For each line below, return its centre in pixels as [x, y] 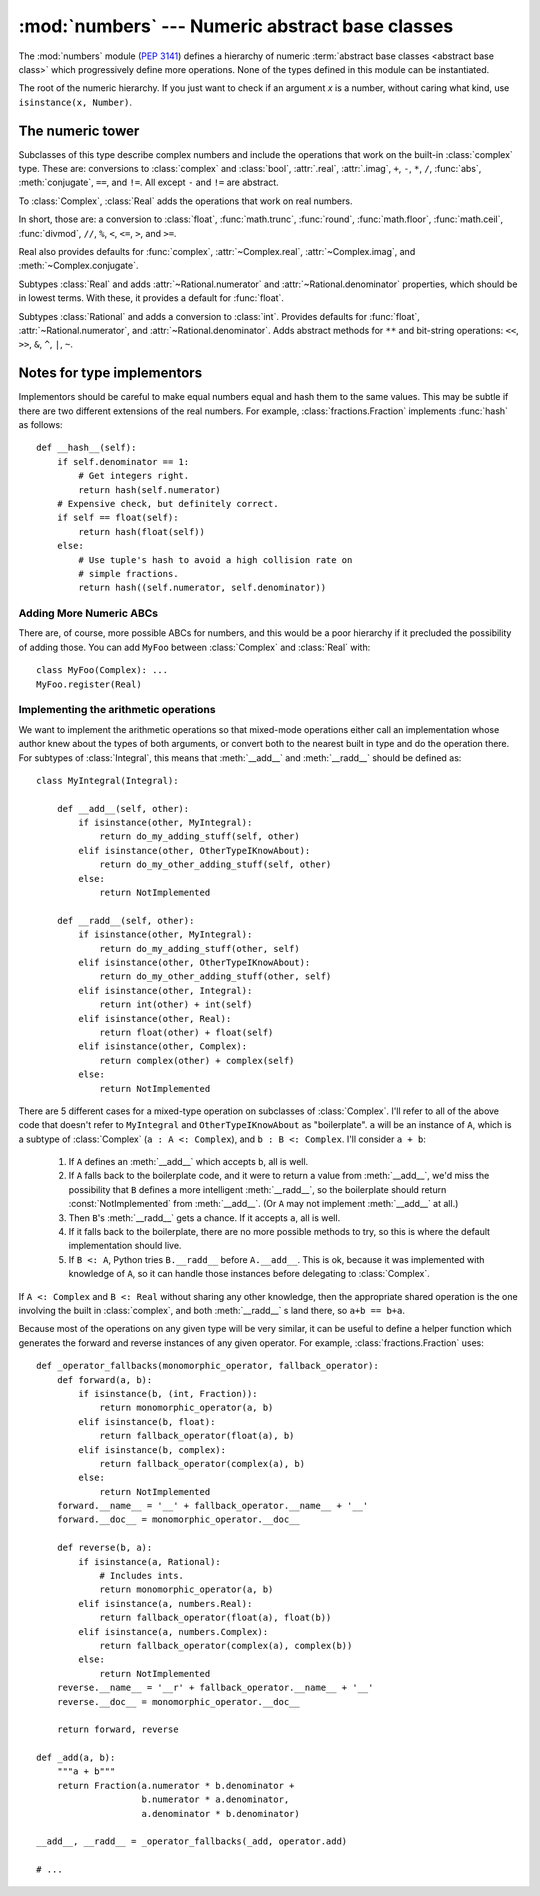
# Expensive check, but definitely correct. [167, 503]
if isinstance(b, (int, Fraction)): [168, 1393]
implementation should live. [125, 1246]
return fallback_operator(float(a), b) [197, 1436]
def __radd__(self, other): [125, 920]
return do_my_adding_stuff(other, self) [199, 948]
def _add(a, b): [76, 1758]
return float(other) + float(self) [186, 1032]
